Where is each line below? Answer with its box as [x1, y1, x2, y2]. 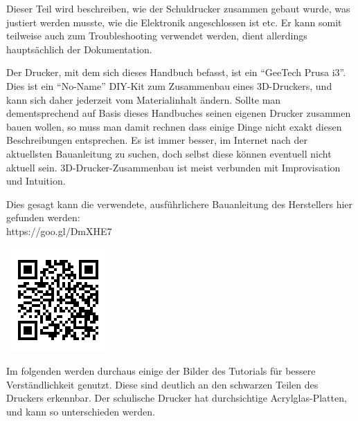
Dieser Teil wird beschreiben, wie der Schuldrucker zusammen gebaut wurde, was [6, 1, 350, 15]
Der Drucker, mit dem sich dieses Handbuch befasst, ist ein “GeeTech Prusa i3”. [6, 65, 346, 79]
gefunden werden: [6, 210, 80, 225]
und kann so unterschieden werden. [6, 404, 155, 418]
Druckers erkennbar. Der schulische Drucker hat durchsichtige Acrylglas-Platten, [6, 391, 347, 405]
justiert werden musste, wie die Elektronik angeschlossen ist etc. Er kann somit [6, 15, 342, 29]
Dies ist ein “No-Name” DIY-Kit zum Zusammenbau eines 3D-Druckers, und [6, 78, 332, 93]
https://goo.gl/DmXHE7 [6, 223, 112, 238]
